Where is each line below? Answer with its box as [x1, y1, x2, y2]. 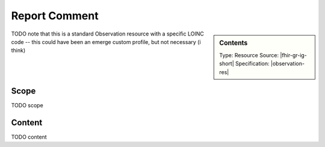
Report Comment [11, 9, 99, 22]
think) [11, 47, 26, 54]
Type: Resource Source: [219, 51, 279, 58]
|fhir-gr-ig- [280, 51, 307, 58]
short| [219, 60, 234, 67]
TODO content [11, 133, 48, 140]
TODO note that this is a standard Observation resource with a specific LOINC [11, 30, 204, 37]
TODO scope [11, 102, 43, 109]
